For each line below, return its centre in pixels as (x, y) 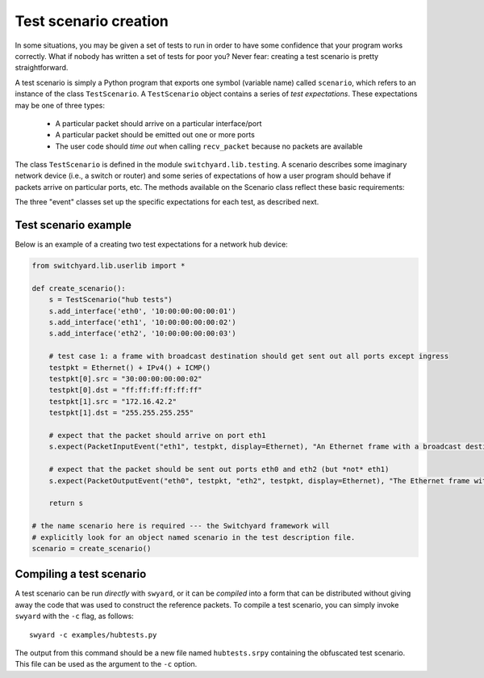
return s (66, 503)
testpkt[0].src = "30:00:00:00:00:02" (125, 379)
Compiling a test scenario (81, 574)
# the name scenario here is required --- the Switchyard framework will (181, 526)
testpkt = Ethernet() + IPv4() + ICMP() (130, 367)
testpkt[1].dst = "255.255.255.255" (121, 413)
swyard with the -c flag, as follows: (75, 616)
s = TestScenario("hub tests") (111, 300)
